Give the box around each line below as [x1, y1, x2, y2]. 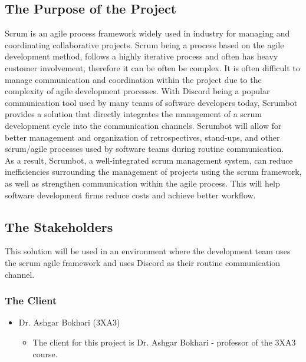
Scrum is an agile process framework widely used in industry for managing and [5, 27, 290, 39]
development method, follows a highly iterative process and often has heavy [5, 50, 278, 62]
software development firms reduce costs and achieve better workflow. [5, 188, 256, 201]
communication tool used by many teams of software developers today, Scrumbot [5, 96, 298, 108]
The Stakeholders [5, 217, 113, 235]
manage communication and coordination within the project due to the [5, 73, 262, 85]
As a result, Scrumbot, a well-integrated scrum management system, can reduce [5, 154, 293, 166]
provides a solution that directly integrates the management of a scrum [5, 108, 262, 120]
